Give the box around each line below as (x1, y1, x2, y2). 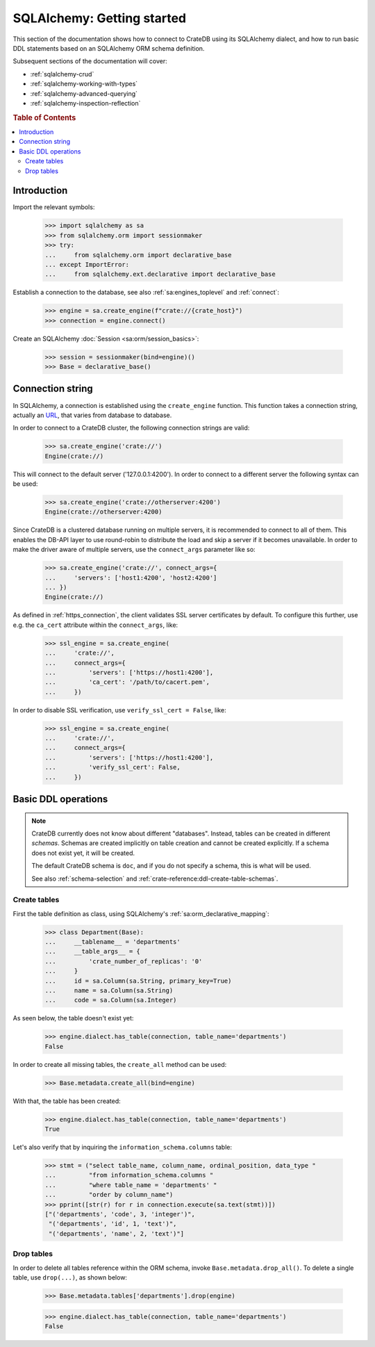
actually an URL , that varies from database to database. (12, 411, 172, 419)
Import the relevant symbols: (12, 203, 95, 211)
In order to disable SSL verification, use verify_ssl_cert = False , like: (12, 705, 226, 714)
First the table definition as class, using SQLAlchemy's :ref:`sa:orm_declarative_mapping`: (12, 909, 270, 917)
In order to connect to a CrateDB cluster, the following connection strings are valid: (12, 424, 250, 432)
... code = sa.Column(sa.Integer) (44, 996, 177, 1004)
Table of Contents (12, 113, 76, 122)
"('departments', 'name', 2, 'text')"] (49, 1230, 184, 1237)
